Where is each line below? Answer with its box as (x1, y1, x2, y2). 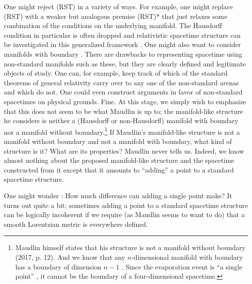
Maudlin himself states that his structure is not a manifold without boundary (15, 242, 246, 252)
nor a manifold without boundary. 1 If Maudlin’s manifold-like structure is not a (4, 125, 240, 137)
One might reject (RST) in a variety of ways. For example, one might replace (4, 1, 233, 11)
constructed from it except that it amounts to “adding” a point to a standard (4, 164, 234, 174)
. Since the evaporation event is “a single (121, 261, 242, 271)
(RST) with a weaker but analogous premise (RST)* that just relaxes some (4, 11, 227, 21)
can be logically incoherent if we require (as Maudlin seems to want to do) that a (4, 209, 245, 220)
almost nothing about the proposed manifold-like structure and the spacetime (4, 155, 235, 165)
